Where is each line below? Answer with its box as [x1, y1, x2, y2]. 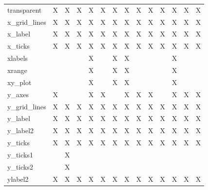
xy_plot [7, 77, 32, 87]
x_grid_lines [7, 17, 46, 27]
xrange [7, 65, 27, 75]
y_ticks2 [7, 161, 33, 172]
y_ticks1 [7, 149, 33, 159]
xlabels [7, 53, 28, 63]
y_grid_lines [7, 101, 46, 111]
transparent [7, 4, 42, 15]
